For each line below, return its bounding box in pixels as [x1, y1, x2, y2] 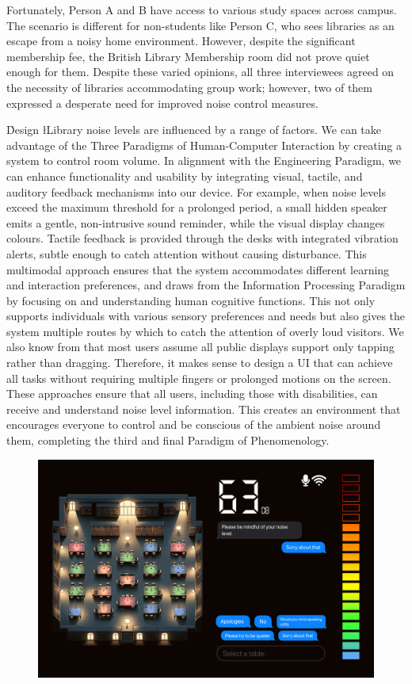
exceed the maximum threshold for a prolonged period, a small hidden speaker [6, 199, 387, 216]
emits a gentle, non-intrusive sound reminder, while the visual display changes [6, 214, 385, 231]
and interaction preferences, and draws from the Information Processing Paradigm [6, 277, 406, 293]
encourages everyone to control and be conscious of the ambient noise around [6, 416, 381, 433]
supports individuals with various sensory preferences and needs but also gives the [6, 308, 406, 324]
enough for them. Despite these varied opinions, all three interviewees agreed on [6, 63, 395, 80]
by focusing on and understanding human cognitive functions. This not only [6, 292, 376, 308]
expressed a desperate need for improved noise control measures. [6, 94, 319, 111]
